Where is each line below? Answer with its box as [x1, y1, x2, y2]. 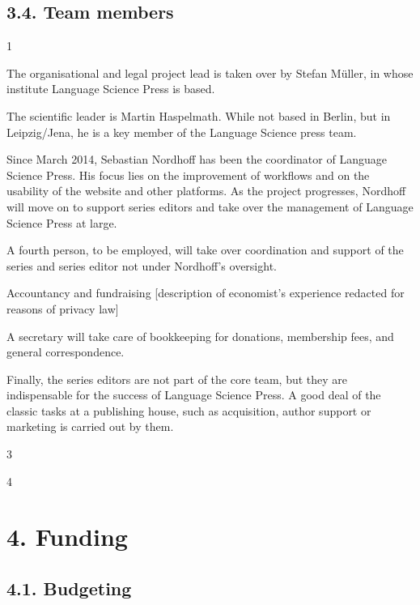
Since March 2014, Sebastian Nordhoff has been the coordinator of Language [6, 151, 387, 168]
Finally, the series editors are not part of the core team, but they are [6, 370, 348, 387]
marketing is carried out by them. [6, 418, 174, 435]
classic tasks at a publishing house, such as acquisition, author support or [6, 402, 371, 419]
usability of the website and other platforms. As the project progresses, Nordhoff [6, 182, 406, 199]
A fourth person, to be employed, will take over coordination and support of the [6, 241, 404, 258]
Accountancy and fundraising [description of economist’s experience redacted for [6, 284, 405, 301]
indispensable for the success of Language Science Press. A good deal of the [6, 386, 381, 403]
